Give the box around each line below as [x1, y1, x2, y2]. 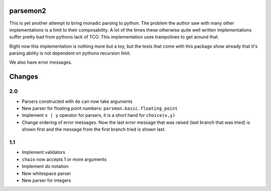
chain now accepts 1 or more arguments [22, 156, 107, 162]
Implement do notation [22, 163, 69, 169]
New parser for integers [22, 177, 71, 183]
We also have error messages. [9, 59, 72, 65]
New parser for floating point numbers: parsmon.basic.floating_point [22, 105, 178, 111]
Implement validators [22, 149, 65, 155]
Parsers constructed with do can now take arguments [22, 98, 133, 104]
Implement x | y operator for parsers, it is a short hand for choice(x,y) [22, 112, 176, 118]
